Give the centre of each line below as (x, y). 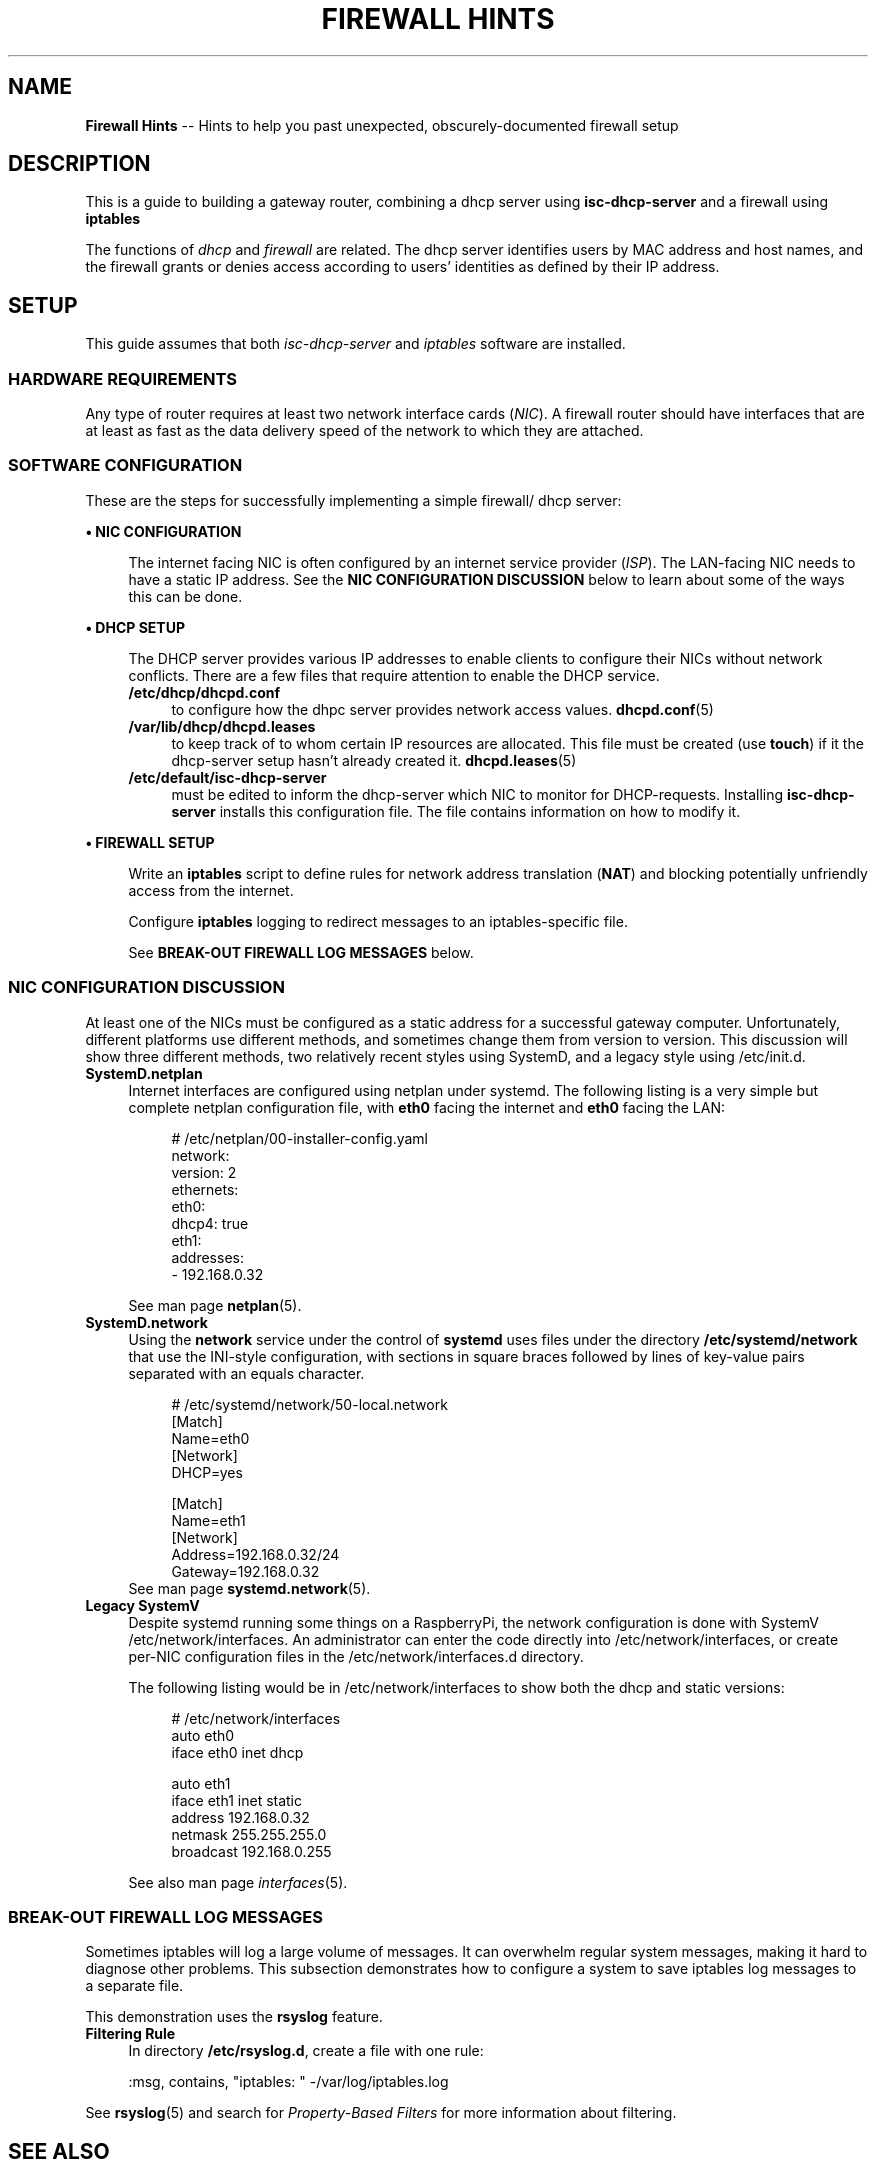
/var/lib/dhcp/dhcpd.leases (222, 726)
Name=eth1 (208, 1520)
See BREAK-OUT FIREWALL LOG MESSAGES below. (301, 952)
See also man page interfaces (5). (238, 1882)
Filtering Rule (130, 2034)
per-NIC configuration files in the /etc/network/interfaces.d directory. (356, 1656)
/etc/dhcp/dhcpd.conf (204, 692)
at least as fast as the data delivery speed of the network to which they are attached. (364, 431)
